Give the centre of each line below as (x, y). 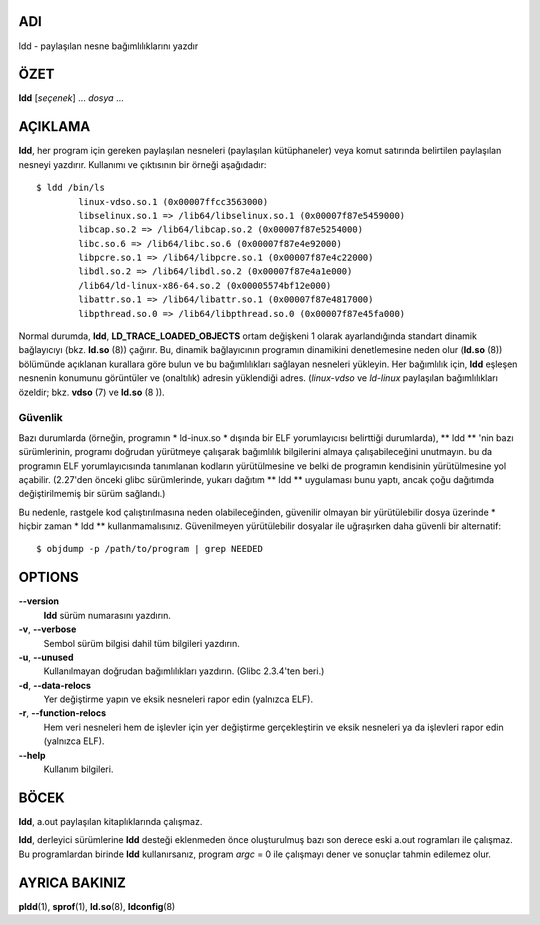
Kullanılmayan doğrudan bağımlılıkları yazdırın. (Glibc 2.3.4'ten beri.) (184, 671)
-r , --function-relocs (62, 713)
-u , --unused (46, 657)
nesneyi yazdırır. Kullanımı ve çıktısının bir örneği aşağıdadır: (142, 164)
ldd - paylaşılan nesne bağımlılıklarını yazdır (108, 46)
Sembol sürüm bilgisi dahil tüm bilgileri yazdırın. (141, 643)
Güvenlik (41, 418)
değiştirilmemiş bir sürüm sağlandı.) (92, 494)
